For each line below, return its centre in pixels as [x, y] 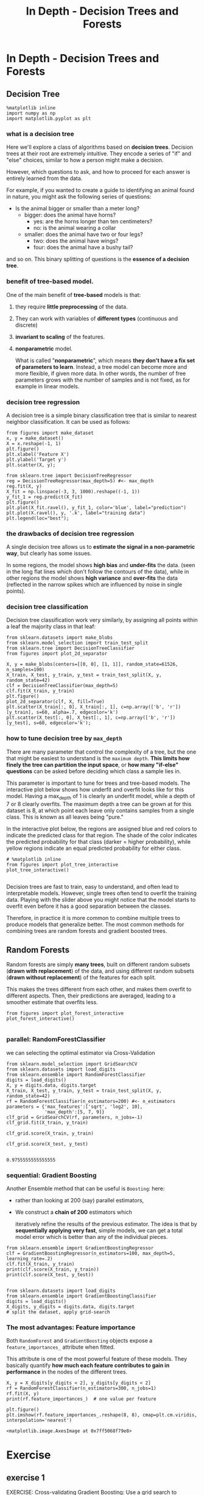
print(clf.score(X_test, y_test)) [50, 1275]
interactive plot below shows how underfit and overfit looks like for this [95, 789]
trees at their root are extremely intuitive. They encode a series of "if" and [99, 154]
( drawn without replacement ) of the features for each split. [81, 977]
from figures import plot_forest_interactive [65, 1013]
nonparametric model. [44, 348]
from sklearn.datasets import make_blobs [60, 638]
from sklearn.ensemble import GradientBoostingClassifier [81, 1296]
